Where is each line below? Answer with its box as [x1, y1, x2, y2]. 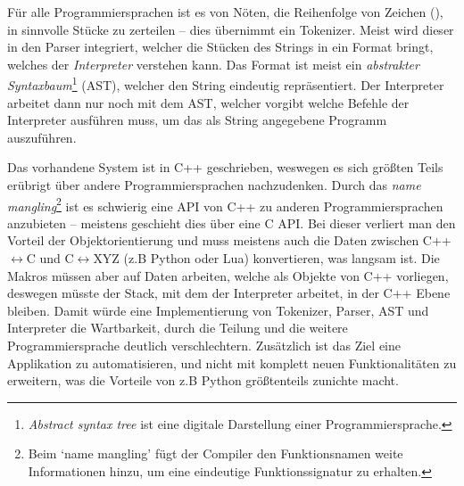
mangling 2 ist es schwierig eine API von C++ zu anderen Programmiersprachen [7, 194, 443, 215]
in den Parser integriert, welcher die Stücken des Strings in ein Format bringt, [7, 37, 434, 56]
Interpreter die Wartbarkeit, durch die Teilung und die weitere [7, 318, 348, 337]
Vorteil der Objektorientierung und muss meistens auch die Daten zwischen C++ [7, 231, 452, 250]
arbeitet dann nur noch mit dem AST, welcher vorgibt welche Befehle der [7, 93, 410, 111]
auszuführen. [7, 128, 77, 146]
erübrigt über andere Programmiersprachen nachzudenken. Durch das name [7, 176, 421, 194]
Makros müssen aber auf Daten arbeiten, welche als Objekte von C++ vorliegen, [7, 266, 449, 284]
